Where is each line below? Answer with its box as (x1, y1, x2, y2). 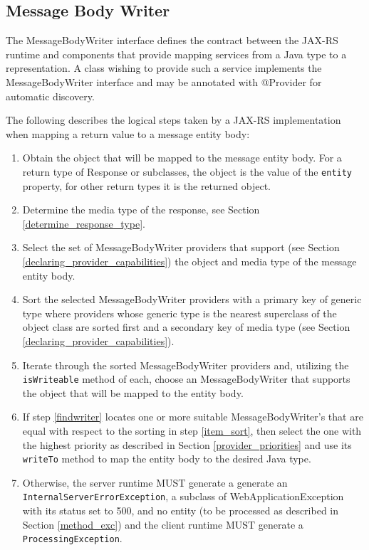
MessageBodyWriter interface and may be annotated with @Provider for (6, 74, 322, 89)
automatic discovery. (6, 88, 95, 103)
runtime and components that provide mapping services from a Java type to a (6, 46, 347, 61)
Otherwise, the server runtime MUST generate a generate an (22, 475, 288, 490)
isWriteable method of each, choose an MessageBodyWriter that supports (22, 371, 350, 386)
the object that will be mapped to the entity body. (22, 385, 244, 400)
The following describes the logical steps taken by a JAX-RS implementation (6, 112, 341, 127)
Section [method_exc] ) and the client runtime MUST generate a (22, 517, 303, 532)
